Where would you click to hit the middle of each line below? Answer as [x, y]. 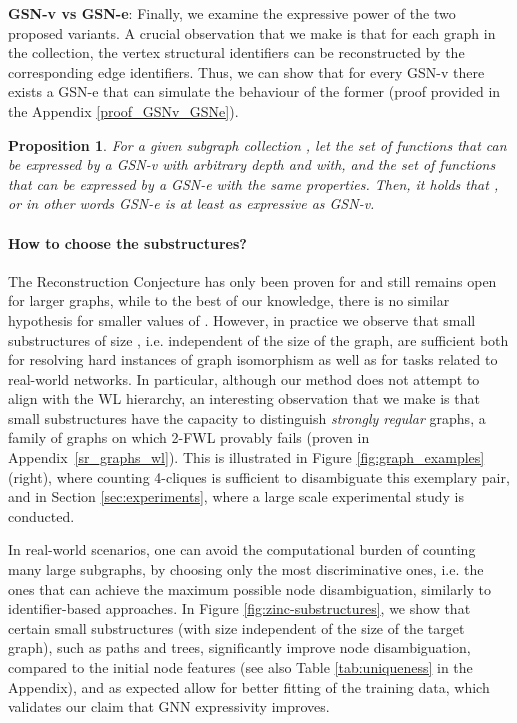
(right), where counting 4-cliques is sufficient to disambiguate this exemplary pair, [259, 476]
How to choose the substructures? [127, 242]
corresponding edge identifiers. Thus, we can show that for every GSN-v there [246, 71]
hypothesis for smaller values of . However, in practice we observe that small [242, 319]
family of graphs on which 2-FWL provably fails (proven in [189, 437]
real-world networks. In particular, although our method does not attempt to [244, 378]
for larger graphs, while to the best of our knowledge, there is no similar [229, 300]
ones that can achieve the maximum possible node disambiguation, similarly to [250, 588]
